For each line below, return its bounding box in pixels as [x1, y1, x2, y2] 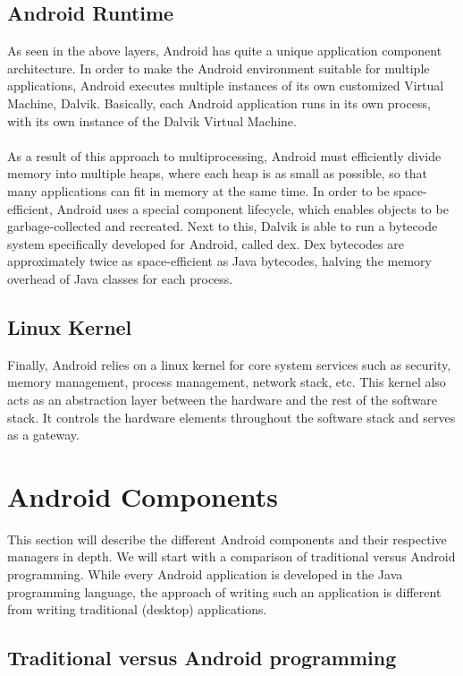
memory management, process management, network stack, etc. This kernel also [7, 372, 446, 391]
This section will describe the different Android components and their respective [7, 529, 447, 548]
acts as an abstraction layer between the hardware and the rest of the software [7, 389, 437, 408]
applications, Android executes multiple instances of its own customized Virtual [7, 76, 444, 95]
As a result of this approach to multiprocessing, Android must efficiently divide [7, 146, 442, 165]
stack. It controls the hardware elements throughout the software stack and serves [7, 407, 456, 426]
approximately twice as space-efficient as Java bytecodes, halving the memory [7, 252, 432, 270]
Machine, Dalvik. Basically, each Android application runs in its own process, [7, 93, 431, 112]
